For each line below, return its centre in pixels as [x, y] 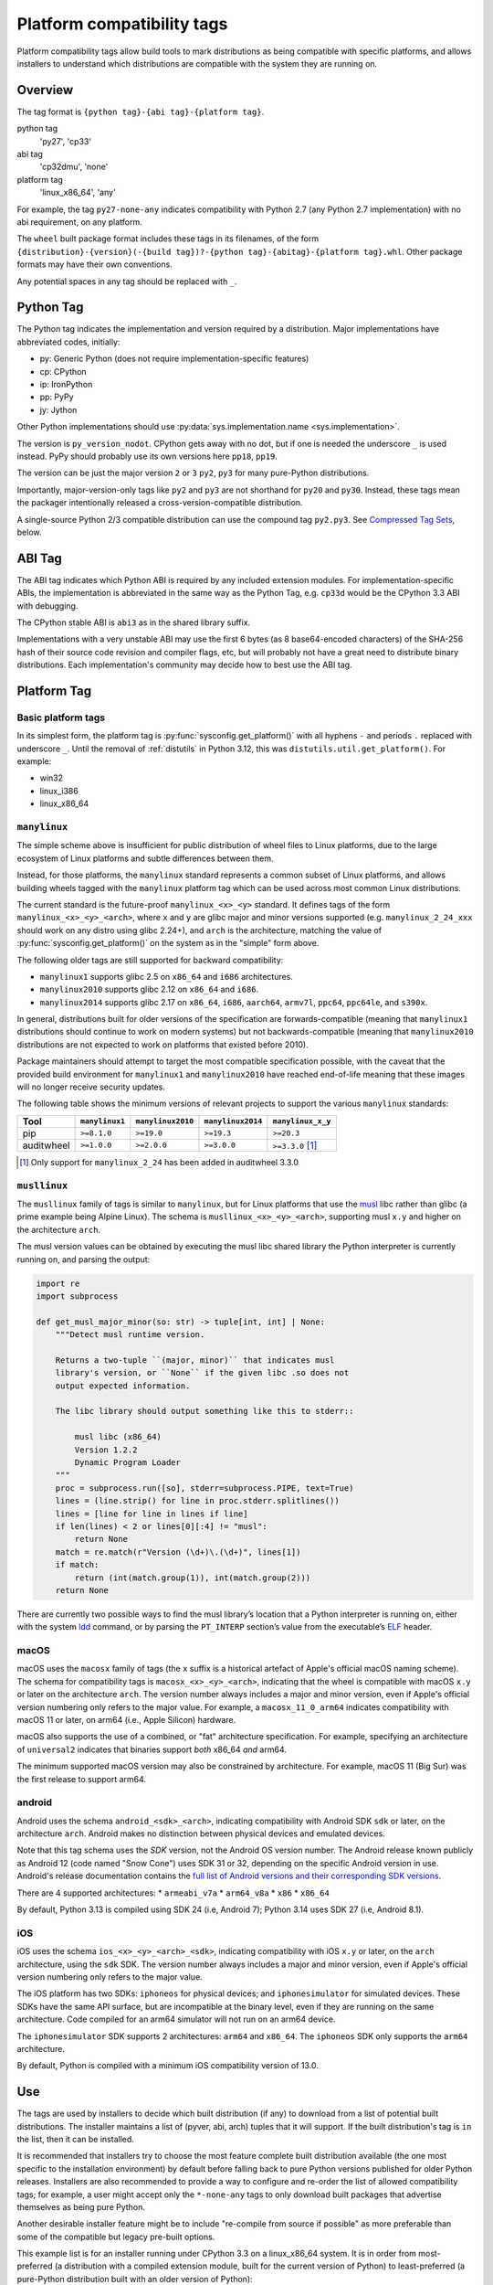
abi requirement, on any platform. [80, 222]
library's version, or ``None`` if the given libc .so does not [202, 1373]
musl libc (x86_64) [118, 1437]
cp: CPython [63, 371]
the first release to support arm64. [81, 1779]
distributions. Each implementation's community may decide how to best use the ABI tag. [184, 665]
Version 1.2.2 [106, 1450]
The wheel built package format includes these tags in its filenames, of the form [168, 239]
